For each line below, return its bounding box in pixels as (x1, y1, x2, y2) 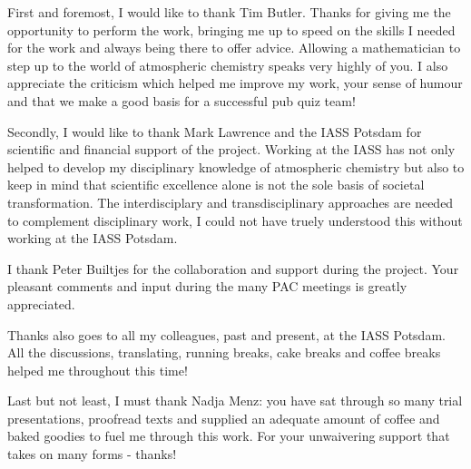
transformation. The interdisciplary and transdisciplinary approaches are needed (7, 192, 454, 211)
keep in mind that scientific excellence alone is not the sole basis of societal (7, 175, 425, 194)
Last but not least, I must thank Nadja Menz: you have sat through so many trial (7, 391, 463, 410)
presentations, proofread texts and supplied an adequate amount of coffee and (7, 408, 440, 427)
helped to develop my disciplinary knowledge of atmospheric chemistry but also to (7, 157, 465, 176)
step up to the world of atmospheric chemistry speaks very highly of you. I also (7, 55, 448, 74)
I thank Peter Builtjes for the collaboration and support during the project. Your (7, 259, 459, 278)
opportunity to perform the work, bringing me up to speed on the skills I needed (7, 20, 456, 39)
